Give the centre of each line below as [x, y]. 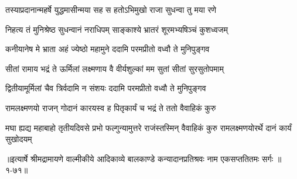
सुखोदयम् [19, 139]
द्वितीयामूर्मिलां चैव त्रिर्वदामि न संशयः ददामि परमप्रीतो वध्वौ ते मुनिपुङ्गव [106, 88]
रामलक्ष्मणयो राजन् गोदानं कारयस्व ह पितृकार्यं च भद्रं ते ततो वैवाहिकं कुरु [111, 107]
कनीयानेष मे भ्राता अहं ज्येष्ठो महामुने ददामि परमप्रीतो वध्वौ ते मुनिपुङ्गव [107, 49]
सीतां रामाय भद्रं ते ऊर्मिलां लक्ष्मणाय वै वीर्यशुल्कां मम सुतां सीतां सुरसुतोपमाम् [115, 68]
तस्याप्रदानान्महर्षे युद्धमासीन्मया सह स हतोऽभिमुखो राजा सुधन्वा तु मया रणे [111, 9]
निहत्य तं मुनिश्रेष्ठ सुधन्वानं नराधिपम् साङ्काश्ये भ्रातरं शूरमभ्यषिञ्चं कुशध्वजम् [117, 29]
